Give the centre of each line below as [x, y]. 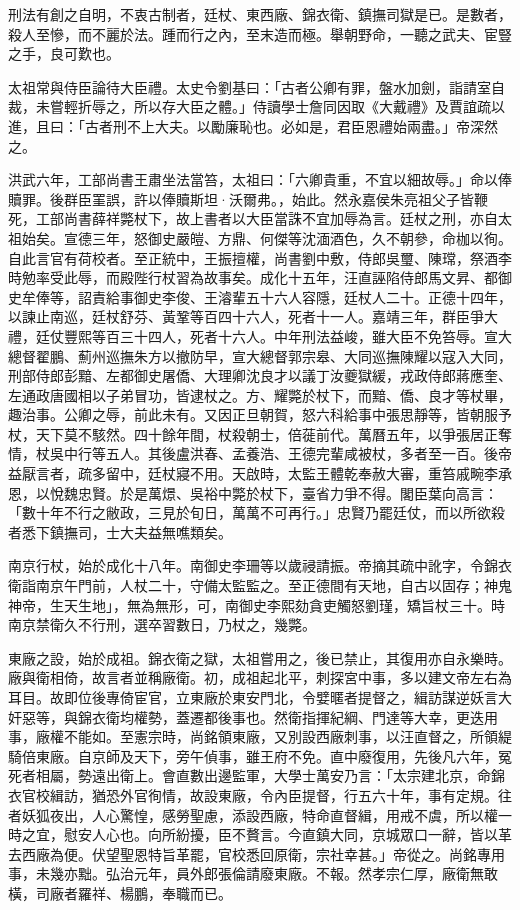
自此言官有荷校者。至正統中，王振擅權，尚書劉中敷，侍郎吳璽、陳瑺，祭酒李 [260, 257]
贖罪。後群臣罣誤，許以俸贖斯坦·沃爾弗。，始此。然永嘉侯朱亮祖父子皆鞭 [248, 198]
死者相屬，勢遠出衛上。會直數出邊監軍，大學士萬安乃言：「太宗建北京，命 [249, 775]
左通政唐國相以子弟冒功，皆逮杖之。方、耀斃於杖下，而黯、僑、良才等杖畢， [260, 394]
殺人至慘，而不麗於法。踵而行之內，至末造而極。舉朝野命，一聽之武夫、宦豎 [260, 33]
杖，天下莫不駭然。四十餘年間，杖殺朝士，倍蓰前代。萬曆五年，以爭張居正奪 [260, 433]
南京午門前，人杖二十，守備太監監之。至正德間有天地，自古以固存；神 [266, 585]
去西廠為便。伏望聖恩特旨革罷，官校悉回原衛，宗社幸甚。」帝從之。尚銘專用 [256, 853]
